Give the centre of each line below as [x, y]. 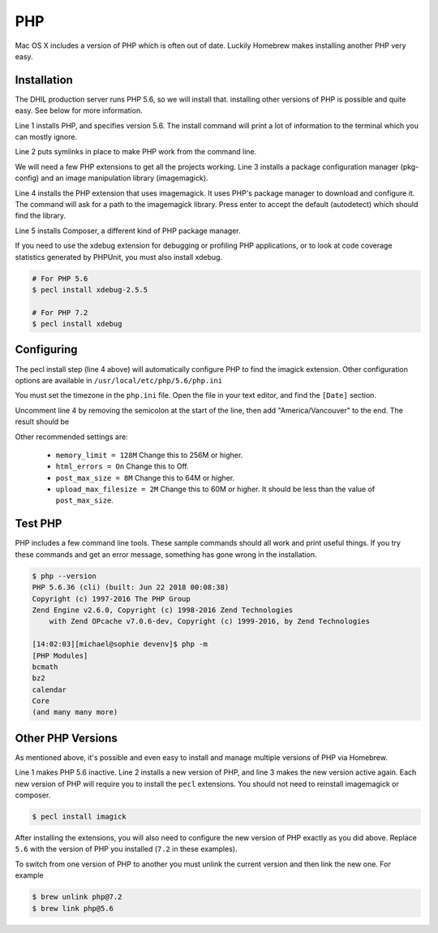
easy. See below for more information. [79, 110]
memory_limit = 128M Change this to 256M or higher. [149, 455]
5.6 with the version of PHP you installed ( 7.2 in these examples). [126, 849]
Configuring [46, 350]
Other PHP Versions [66, 738]
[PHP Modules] [60, 655]
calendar [49, 689]
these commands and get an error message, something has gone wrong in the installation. [166, 554]
